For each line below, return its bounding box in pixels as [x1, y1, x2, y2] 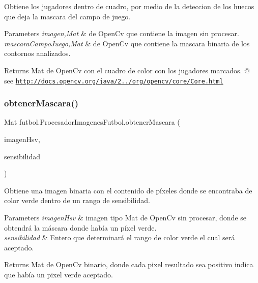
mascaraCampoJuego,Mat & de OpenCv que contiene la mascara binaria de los [4, 38, 250, 48]
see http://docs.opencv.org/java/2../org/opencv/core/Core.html [4, 75, 223, 86]
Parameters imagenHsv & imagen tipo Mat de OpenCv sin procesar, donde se [4, 212, 247, 222]
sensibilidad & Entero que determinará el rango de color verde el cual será [4, 232, 235, 243]
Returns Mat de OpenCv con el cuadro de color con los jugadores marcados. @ [4, 65, 250, 75]
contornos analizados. [4, 48, 71, 59]
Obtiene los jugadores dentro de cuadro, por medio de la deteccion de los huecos [4, 1, 254, 11]
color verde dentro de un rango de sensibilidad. [4, 195, 150, 206]
